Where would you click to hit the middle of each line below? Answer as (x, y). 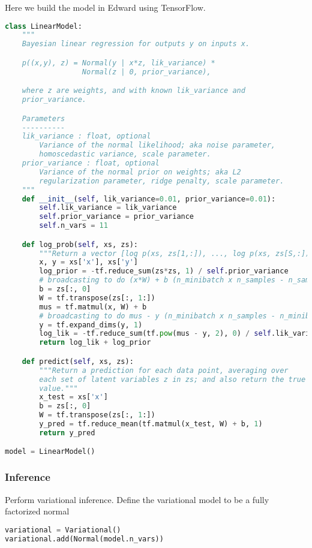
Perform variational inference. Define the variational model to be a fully (137, 499)
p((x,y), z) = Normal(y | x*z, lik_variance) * (118, 63)
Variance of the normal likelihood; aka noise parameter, (157, 145)
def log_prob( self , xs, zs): (80, 244)
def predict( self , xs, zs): (78, 361)
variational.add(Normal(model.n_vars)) (84, 539)
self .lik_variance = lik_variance (108, 208)
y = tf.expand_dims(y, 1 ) (91, 325)
